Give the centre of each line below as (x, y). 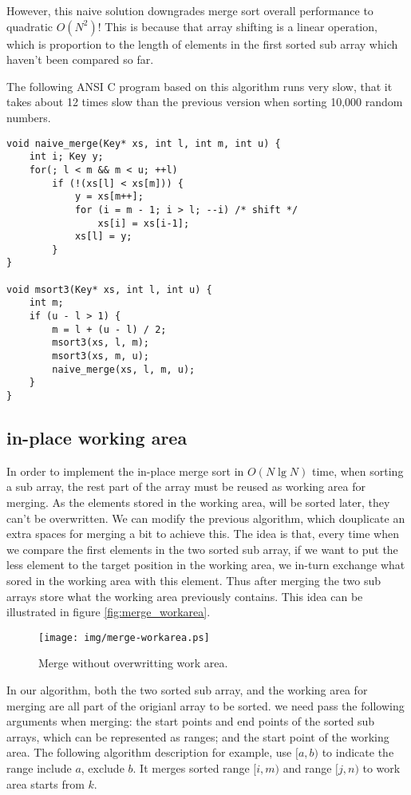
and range (307, 768)
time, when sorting (358, 471)
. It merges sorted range (191, 768)
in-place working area (97, 438)
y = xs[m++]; (109, 197)
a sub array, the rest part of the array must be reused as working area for (186, 486)
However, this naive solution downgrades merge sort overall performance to (190, 10)
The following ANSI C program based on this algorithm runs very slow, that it (200, 86)
